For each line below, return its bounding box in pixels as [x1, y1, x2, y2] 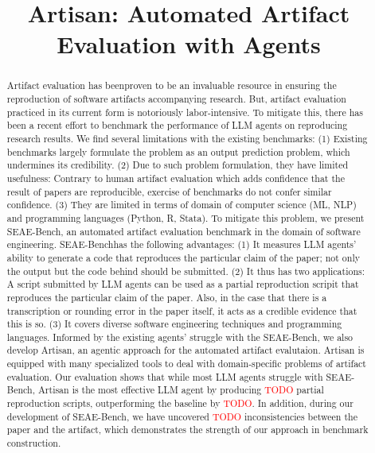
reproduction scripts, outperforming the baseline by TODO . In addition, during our [6, 397, 354, 410]
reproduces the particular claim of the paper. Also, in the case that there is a [6, 290, 327, 304]
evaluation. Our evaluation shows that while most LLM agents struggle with [6, 370, 323, 383]
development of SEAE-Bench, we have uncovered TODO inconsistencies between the [6, 409, 357, 423]
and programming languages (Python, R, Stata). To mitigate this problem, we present [6, 211, 365, 224]
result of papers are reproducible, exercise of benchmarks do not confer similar [6, 184, 332, 198]
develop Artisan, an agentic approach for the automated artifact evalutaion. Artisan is [6, 343, 365, 357]
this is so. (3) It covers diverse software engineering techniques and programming [6, 317, 342, 331]
